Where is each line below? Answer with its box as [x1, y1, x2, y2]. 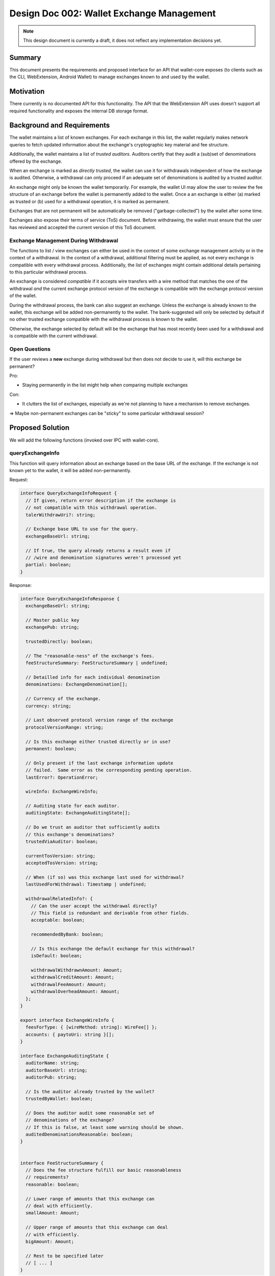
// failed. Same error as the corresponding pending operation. [25, 767, 193, 773]
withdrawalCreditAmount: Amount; [31, 974, 115, 980]
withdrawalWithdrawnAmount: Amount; [31, 967, 122, 973]
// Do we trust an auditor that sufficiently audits [25, 824, 160, 830]
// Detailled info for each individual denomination [25, 674, 160, 680]
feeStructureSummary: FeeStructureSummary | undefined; [25, 660, 168, 666]
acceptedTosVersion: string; [25, 860, 99, 866]
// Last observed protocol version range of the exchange [25, 717, 174, 723]
